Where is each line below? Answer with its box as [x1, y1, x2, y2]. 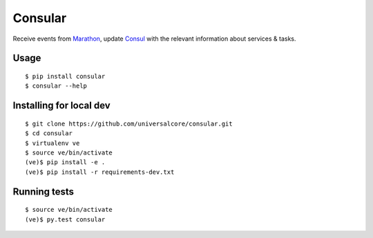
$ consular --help [25, 82, 88, 90]
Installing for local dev [12, 100, 111, 112]
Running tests [12, 186, 75, 197]
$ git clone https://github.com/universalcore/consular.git [25, 119, 233, 128]
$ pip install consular [25, 72, 106, 80]
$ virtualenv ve [25, 139, 80, 147]
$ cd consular [25, 130, 73, 137]
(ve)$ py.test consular [25, 215, 106, 224]
